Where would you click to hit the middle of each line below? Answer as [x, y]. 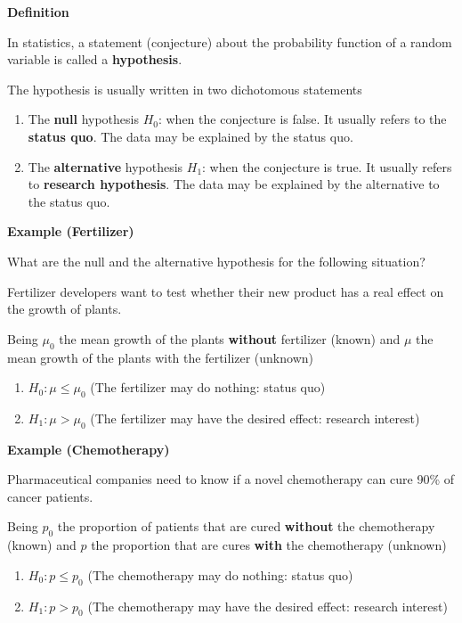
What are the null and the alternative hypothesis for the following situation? [216, 261]
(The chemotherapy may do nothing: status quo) [220, 574]
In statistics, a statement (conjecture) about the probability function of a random [230, 41]
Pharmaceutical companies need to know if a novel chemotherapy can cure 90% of [231, 479]
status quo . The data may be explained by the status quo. [190, 136]
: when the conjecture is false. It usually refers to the [302, 119]
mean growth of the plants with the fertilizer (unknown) [160, 357]
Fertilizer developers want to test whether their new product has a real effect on [226, 291]
